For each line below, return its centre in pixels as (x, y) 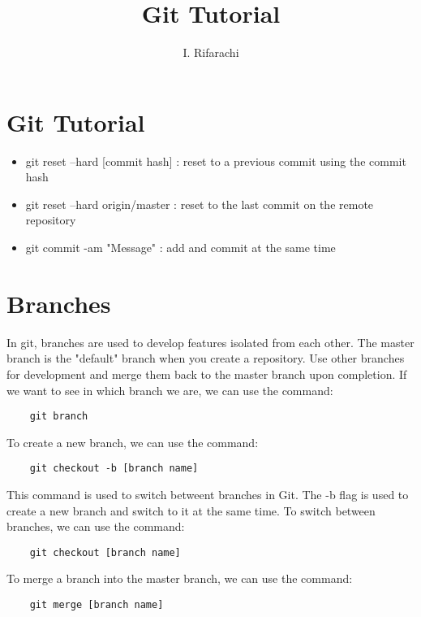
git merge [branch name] (97, 605)
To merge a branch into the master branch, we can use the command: (180, 578)
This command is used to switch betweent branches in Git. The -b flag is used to (208, 495)
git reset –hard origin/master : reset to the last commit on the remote (200, 204)
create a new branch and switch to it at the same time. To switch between (191, 510)
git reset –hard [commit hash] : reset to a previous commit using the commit (216, 161)
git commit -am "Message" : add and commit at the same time (180, 248)
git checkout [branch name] (105, 552)
